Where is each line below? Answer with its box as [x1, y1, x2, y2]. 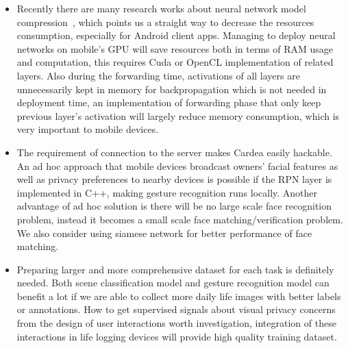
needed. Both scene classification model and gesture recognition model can [16, 275, 330, 290]
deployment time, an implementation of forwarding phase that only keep [16, 95, 321, 110]
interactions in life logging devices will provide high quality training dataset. [16, 329, 337, 343]
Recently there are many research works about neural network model [16, 1, 306, 15]
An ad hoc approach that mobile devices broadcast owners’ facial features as [16, 158, 338, 173]
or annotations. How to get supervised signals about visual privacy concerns [16, 302, 336, 316]
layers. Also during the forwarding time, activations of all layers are [16, 68, 300, 82]
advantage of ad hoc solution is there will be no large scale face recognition [16, 199, 332, 213]
